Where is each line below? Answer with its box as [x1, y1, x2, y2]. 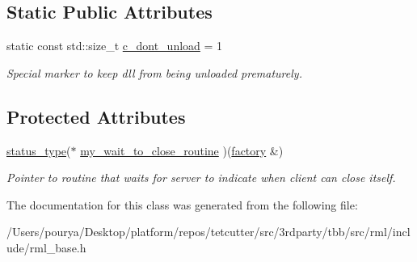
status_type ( [6, 142, 71, 158]
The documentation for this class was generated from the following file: [6, 196, 358, 213]
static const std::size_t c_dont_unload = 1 [6, 37, 223, 54]
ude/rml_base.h [6, 239, 86, 256]
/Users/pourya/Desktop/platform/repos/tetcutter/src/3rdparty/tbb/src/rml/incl [6, 223, 411, 240]
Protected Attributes [6, 104, 186, 129]
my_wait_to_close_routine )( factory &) [80, 142, 284, 158]
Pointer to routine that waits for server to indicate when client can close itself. [6, 169, 396, 186]
